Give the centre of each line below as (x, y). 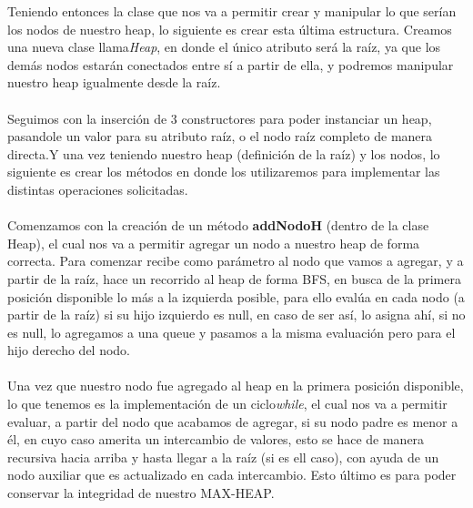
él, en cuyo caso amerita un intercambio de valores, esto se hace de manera (216, 439)
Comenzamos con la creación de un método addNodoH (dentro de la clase (218, 225)
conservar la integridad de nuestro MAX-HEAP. (141, 493)
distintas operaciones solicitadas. (98, 189)
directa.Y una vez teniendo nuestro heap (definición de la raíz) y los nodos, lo (224, 153)
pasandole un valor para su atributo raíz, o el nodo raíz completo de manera (220, 136)
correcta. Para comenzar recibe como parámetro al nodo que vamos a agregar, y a (236, 261)
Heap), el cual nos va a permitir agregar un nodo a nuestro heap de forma (214, 243)
